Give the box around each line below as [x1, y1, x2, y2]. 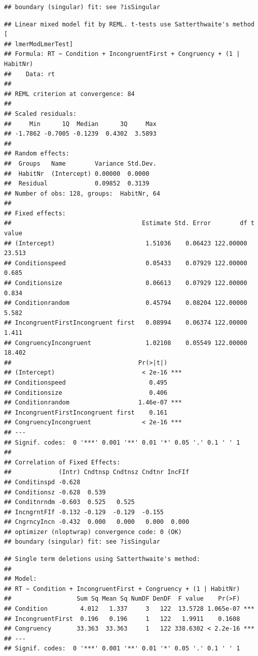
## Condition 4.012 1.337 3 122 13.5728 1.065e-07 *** [4, 605, 254, 613]
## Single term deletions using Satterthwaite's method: [4, 555, 200, 563]
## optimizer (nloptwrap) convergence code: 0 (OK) [4, 528, 182, 536]
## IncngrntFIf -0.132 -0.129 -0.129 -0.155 [4, 508, 164, 516]
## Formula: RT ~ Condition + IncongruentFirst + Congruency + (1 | [4, 50, 240, 58]
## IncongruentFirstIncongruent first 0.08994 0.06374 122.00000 [4, 319, 247, 327]
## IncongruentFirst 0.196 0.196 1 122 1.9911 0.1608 [4, 615, 240, 622]
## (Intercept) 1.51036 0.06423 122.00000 [4, 239, 247, 247]
